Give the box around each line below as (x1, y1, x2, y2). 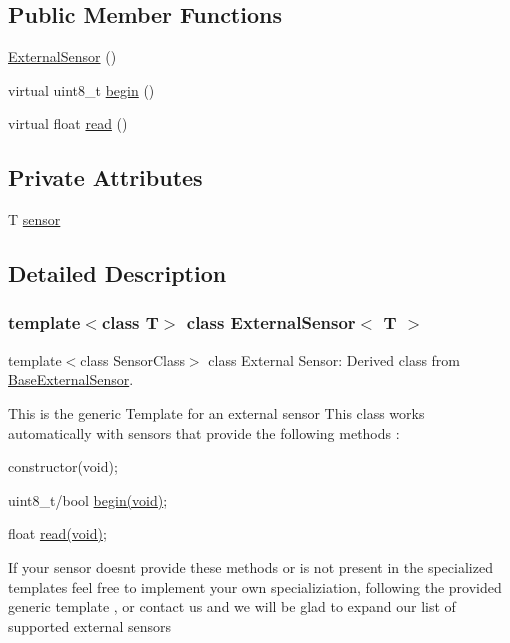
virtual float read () (8, 113, 128, 134)
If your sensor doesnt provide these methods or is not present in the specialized (8, 556, 493, 577)
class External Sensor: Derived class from (208, 349, 461, 370)
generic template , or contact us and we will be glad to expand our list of (8, 596, 456, 617)
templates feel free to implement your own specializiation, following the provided (8, 576, 502, 597)
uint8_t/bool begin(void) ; (8, 489, 168, 510)
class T (101, 310, 159, 335)
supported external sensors (8, 615, 171, 636)
